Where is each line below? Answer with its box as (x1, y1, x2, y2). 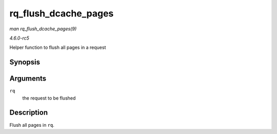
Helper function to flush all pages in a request (9, 44, 106, 51)
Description (9, 108, 48, 117)
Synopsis (9, 58, 41, 67)
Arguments (9, 74, 47, 83)
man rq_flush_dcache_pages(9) (9, 26, 77, 32)
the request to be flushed (22, 95, 76, 101)
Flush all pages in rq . (9, 122, 55, 128)
